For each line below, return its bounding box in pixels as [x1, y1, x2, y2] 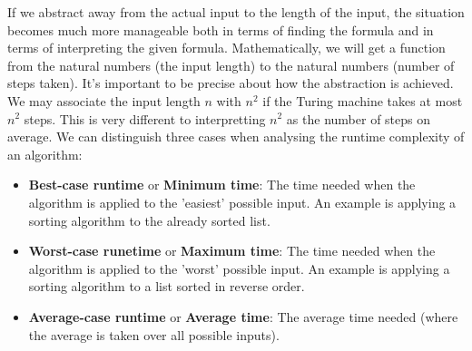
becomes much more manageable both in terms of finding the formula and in [7, 20, 434, 39]
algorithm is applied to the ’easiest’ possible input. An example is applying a [28, 192, 457, 211]
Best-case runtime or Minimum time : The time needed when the [28, 175, 416, 194]
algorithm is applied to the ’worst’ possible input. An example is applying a [28, 258, 450, 278]
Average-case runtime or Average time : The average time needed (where [28, 307, 458, 326]
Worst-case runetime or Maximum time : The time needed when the [28, 241, 436, 260]
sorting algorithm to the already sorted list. [28, 210, 270, 229]
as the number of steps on [286, 109, 431, 128]
